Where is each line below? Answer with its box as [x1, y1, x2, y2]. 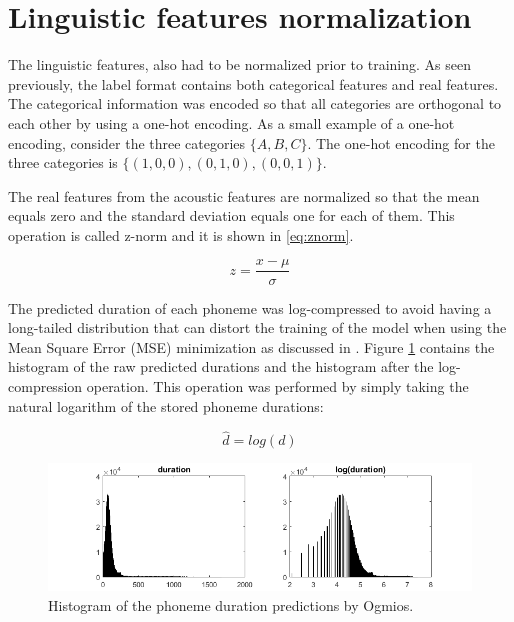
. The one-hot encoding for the [307, 132, 495, 153]
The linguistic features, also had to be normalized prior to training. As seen [8, 54, 471, 75]
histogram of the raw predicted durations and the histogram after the [8, 356, 434, 377]
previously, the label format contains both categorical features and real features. [8, 73, 499, 94]
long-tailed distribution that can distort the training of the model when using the [8, 317, 507, 338]
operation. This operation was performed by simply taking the [86, 375, 469, 396]
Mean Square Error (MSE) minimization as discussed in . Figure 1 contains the [8, 336, 495, 357]
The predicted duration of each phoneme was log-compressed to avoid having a [8, 297, 492, 318]
